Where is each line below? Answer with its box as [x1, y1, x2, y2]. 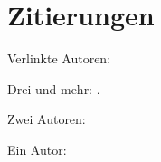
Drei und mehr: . [7, 79, 100, 98]
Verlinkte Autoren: [7, 49, 111, 68]
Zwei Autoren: [7, 110, 86, 129]
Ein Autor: [7, 139, 67, 158]
